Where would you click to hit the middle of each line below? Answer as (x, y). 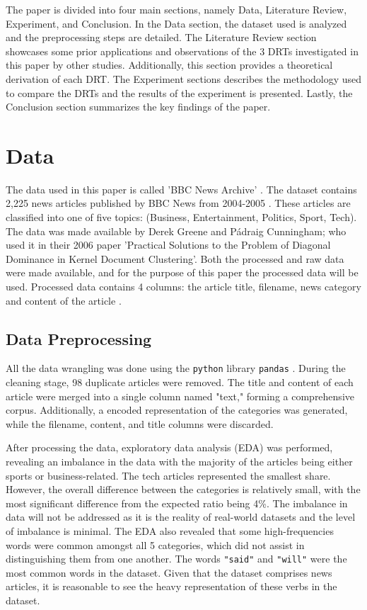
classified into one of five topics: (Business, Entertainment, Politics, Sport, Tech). (181, 217)
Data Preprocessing (79, 338)
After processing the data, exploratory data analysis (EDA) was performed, (169, 447)
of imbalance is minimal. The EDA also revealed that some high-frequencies (170, 531)
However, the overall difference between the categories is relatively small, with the (183, 489)
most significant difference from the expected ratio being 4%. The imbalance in (177, 503)
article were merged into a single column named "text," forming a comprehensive (180, 396)
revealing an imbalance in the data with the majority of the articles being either (179, 462)
